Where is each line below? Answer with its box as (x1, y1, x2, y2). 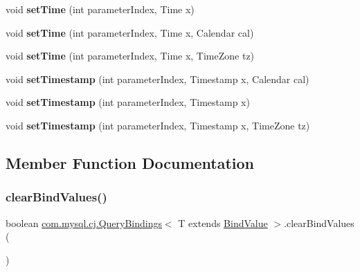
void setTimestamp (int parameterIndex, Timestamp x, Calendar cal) (6, 71, 309, 86)
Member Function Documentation (6, 152, 255, 173)
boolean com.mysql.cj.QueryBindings (6, 215, 162, 230)
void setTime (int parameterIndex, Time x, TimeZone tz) (6, 48, 255, 63)
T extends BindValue (178, 215, 268, 230)
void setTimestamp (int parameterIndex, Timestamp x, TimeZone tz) (6, 118, 310, 132)
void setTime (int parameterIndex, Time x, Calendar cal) (6, 25, 254, 39)
